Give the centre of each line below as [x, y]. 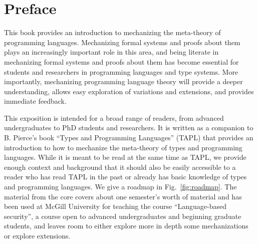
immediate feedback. [35, 101]
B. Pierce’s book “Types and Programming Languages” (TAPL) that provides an [129, 138]
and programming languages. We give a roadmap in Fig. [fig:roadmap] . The [120, 187]
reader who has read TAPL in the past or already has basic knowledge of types [125, 177]
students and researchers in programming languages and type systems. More [121, 71]
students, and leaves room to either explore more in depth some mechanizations [126, 226]
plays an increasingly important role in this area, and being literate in [111, 52]
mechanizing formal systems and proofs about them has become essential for [121, 61]
